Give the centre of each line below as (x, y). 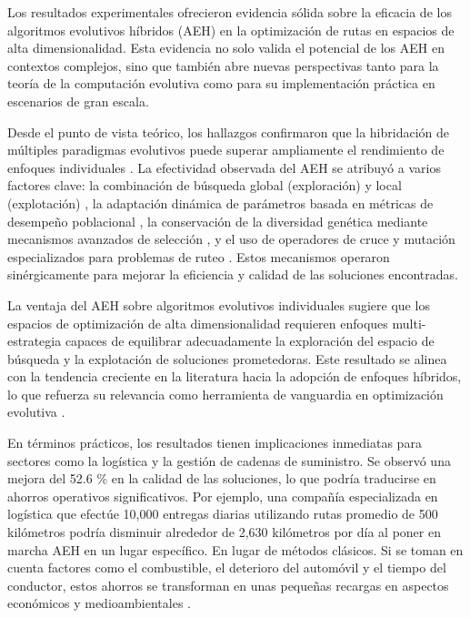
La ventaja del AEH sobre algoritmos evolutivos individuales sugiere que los (219, 304)
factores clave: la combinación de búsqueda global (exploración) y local (205, 185)
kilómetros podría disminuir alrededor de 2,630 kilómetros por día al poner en (224, 532)
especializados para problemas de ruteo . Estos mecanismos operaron (199, 256)
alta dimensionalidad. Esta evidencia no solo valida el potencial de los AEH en (226, 48)
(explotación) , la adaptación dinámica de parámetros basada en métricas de (220, 203)
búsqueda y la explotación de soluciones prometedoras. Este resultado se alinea (227, 358)
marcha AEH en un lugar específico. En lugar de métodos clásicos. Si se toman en (235, 549)
